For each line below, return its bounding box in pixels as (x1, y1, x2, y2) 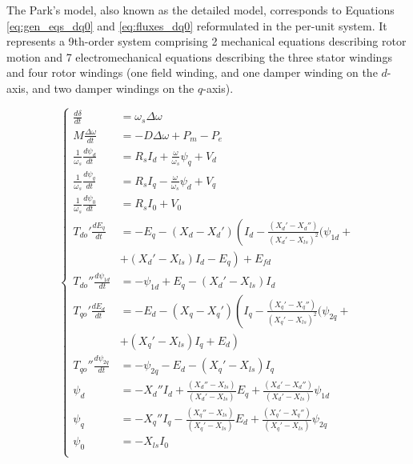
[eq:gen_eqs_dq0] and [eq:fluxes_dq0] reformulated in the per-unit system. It (6, 17, 387, 34)
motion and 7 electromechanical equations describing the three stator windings (6, 48, 392, 65)
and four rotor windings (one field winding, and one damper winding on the (6, 64, 378, 81)
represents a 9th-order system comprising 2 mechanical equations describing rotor (6, 33, 407, 50)
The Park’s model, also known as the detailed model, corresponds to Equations (6, 2, 395, 18)
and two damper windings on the (32, 79, 194, 96)
